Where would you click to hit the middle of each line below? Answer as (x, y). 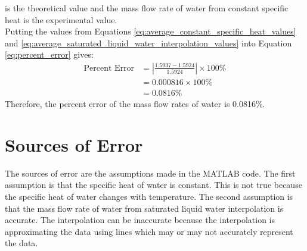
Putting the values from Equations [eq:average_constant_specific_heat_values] (151, 31)
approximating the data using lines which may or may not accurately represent (149, 231)
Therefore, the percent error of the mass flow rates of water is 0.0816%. (135, 104)
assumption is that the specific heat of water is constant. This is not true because (153, 185)
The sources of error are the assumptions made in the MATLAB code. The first (150, 173)
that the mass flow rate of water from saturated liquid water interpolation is (144, 208)
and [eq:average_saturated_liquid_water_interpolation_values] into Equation (148, 43)
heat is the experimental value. (61, 19)
